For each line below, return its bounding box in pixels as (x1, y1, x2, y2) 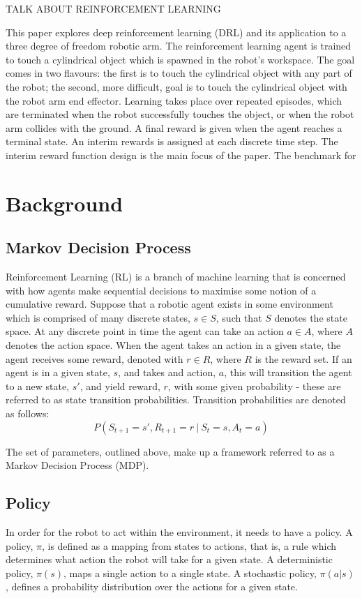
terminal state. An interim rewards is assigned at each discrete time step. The (6, 134, 338, 149)
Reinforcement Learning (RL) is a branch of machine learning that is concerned (6, 269, 346, 284)
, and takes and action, (118, 365, 216, 380)
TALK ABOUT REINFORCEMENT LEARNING (6, 1, 221, 15)
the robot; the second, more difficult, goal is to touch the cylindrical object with (6, 79, 347, 94)
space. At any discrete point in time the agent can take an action (6, 324, 284, 338)
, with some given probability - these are (167, 378, 341, 393)
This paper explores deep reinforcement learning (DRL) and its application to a (6, 24, 347, 39)
